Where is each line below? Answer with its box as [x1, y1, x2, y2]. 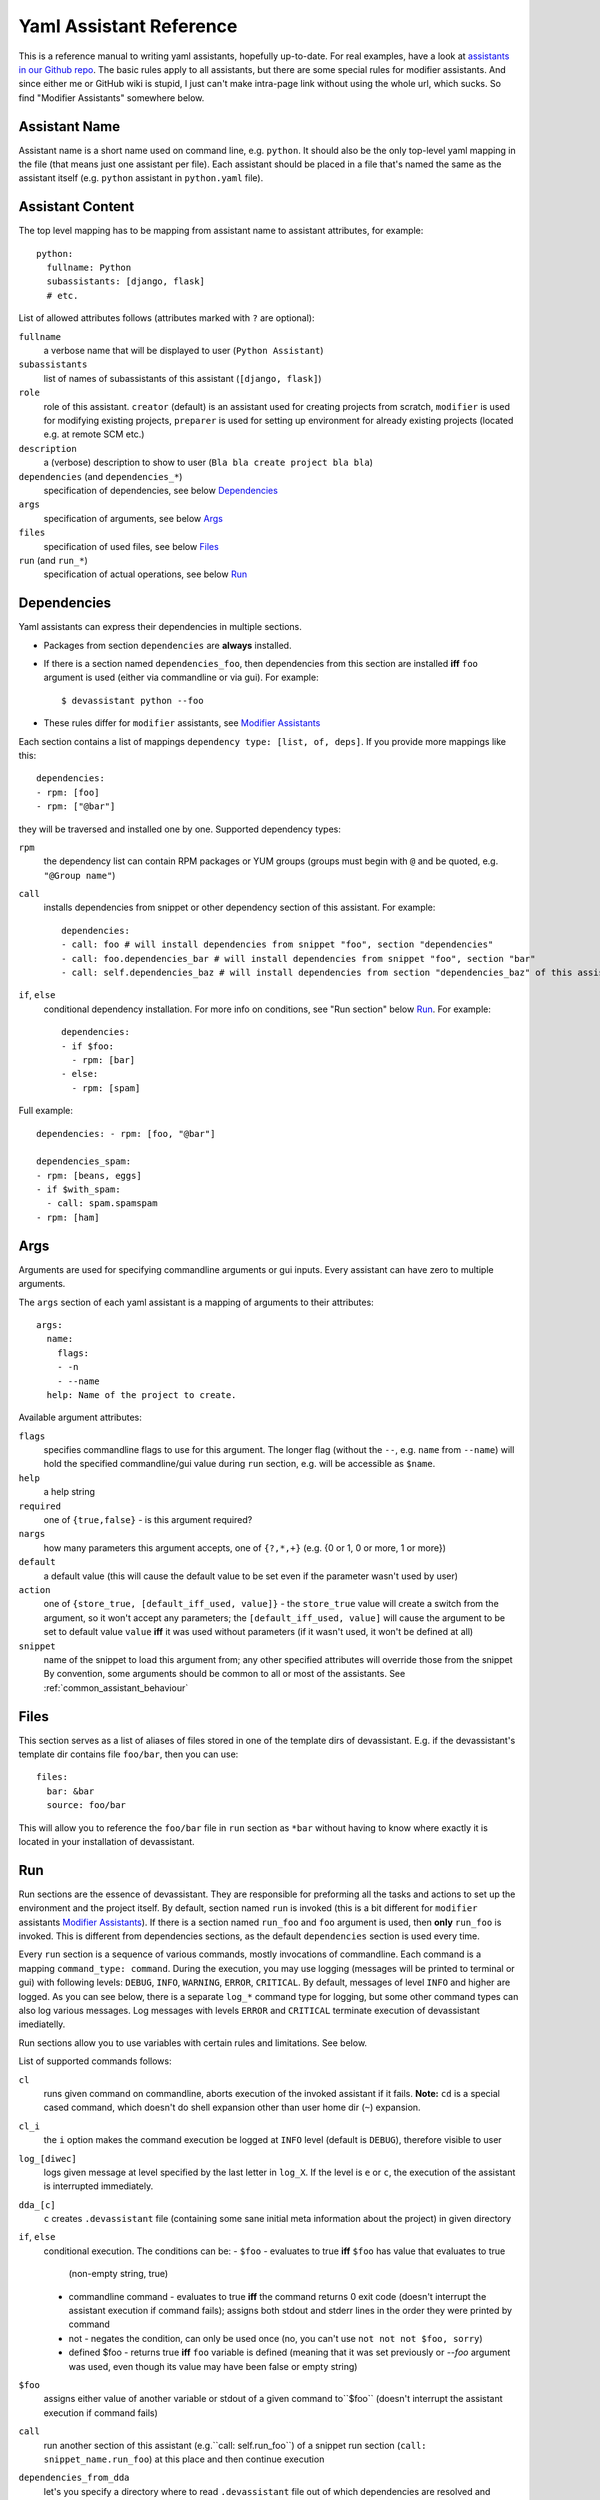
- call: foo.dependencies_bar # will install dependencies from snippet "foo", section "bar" [61, 953, 536, 964]
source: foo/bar [46, 1800, 127, 1811]
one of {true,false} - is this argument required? [43, 1514, 253, 1526]
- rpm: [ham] [36, 1211, 100, 1223]
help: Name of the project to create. [46, 1389, 237, 1400]
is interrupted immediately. [43, 2180, 154, 2192]
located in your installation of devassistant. [18, 1835, 195, 1847]
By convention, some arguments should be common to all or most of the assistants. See [43, 1668, 406, 1680]
